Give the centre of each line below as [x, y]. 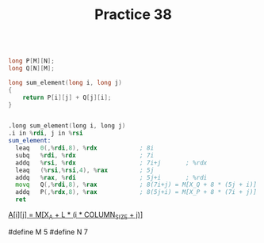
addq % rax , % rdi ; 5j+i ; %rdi [111, 177]
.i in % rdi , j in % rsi [46, 133]
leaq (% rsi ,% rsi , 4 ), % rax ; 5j [85, 170]
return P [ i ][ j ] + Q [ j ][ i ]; [67, 97]
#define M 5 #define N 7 [48, 232]
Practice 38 [133, 15]
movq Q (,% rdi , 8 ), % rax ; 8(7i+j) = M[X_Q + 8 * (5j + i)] [136, 185]
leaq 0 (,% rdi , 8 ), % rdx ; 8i [85, 148]
